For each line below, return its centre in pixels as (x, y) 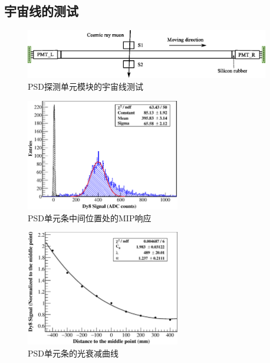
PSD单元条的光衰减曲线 (73, 353)
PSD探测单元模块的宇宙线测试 (86, 86)
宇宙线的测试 (41, 11)
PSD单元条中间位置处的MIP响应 (90, 218)
